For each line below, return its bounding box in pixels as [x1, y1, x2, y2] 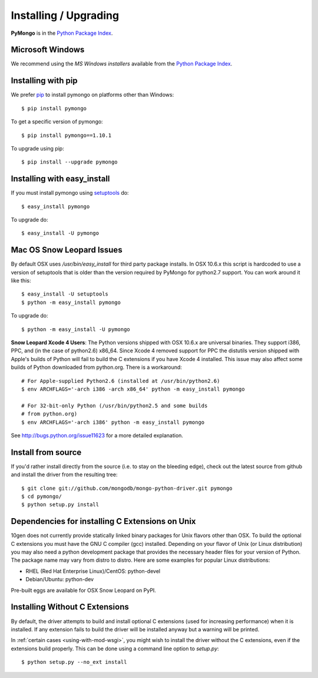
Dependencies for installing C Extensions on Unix [11, 516, 197, 526]
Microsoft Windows [11, 45, 85, 55]
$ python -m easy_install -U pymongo [21, 326, 131, 333]
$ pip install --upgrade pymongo [21, 159, 118, 165]
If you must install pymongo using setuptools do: [11, 189, 129, 196]
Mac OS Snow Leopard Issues [11, 245, 123, 255]
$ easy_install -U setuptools [21, 291, 109, 297]
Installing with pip [11, 76, 78, 86]
